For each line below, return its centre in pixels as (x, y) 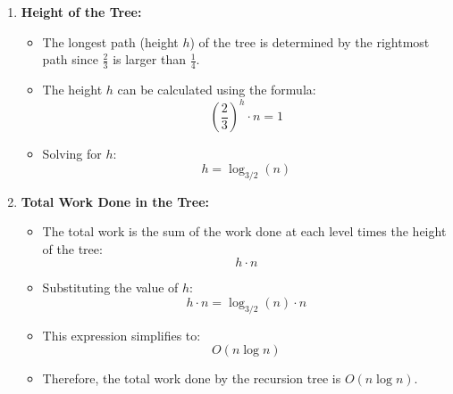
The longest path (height (110, 41)
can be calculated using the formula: (217, 90)
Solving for (72, 154)
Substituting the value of (110, 287)
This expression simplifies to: (122, 335)
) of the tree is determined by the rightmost (310, 41)
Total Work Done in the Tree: (115, 201)
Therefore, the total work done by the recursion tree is (192, 378)
